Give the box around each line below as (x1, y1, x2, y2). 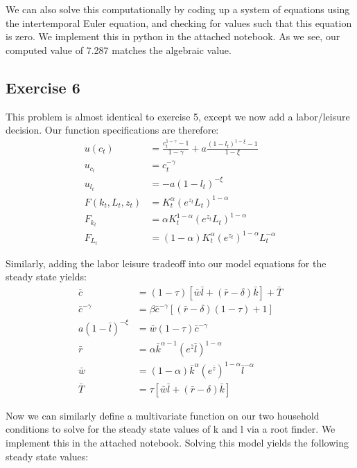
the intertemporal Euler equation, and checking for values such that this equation (6, 15, 352, 30)
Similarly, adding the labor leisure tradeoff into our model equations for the (6, 255, 326, 270)
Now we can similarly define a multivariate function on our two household (6, 408, 320, 422)
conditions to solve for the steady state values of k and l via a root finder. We (6, 422, 336, 436)
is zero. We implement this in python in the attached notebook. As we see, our (6, 29, 340, 44)
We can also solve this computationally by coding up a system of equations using (6, 2, 350, 16)
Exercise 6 (6, 76, 80, 98)
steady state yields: (6, 269, 87, 284)
